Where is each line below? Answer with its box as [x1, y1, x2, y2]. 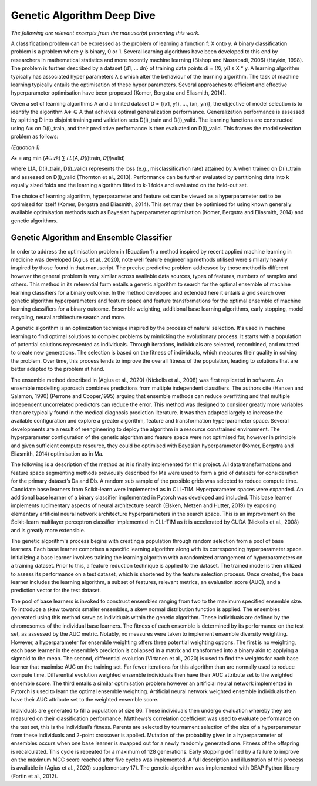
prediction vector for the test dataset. [11, 587, 102, 594]
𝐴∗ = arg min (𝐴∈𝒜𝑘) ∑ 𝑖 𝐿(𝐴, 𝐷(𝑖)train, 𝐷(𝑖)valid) [11, 154, 126, 161]
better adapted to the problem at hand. [11, 366, 105, 373]
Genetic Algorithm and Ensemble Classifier [11, 232, 173, 242]
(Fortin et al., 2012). [11, 772, 58, 780]
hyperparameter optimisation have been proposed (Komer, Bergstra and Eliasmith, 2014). [11, 89, 227, 96]
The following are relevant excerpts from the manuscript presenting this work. [11, 29, 200, 36]
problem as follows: [11, 133, 59, 140]
